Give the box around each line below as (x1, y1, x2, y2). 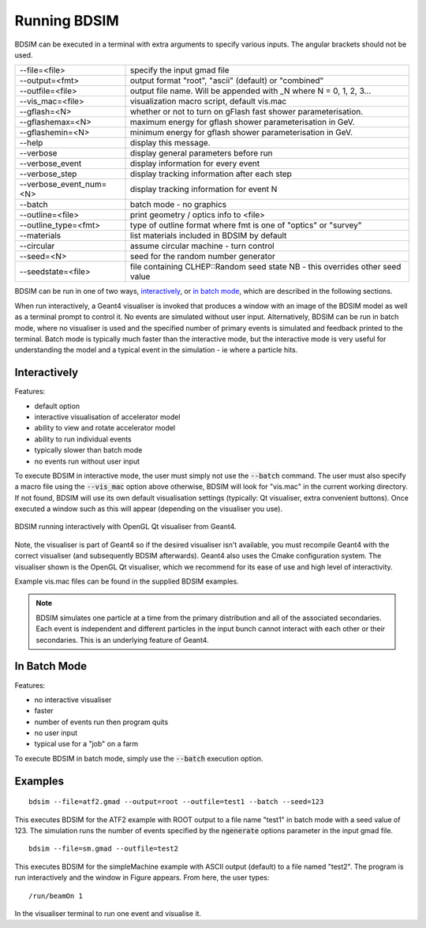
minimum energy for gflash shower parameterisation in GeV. (129, 127, 353, 138)
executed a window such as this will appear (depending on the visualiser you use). (14, 504, 283, 513)
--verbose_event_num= (19, 178, 107, 190)
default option (34, 401, 80, 411)
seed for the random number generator (129, 251, 276, 262)
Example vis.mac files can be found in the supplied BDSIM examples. (14, 577, 240, 586)
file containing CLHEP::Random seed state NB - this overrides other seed (129, 261, 402, 272)
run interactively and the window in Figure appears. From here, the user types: (14, 873, 270, 882)
